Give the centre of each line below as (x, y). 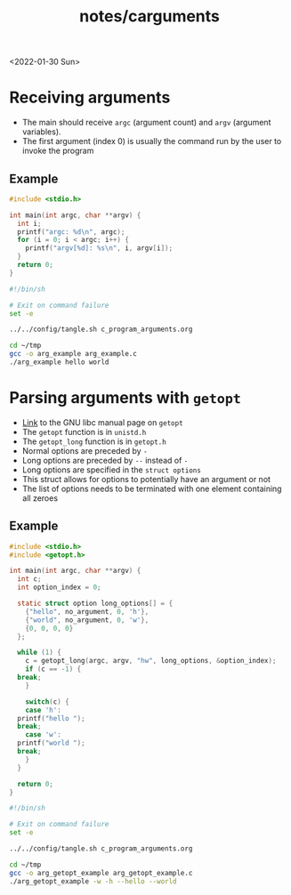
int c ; (29, 579)
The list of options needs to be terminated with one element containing (152, 488)
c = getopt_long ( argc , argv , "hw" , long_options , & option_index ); (151, 661)
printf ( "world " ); (52, 743)
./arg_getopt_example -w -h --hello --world (93, 881)
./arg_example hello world (59, 362)
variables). (41, 132)
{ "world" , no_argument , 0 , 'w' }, (87, 620)
